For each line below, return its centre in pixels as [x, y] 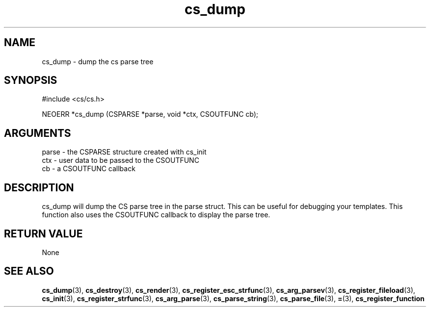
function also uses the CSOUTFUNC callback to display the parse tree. [156, 215]
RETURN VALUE [43, 233]
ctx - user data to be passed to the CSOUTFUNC [121, 160]
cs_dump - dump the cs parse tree [98, 61]
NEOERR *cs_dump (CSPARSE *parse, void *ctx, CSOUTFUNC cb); [150, 114]
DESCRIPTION [39, 187]
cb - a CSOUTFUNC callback [89, 169]
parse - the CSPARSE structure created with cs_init [124, 152]
